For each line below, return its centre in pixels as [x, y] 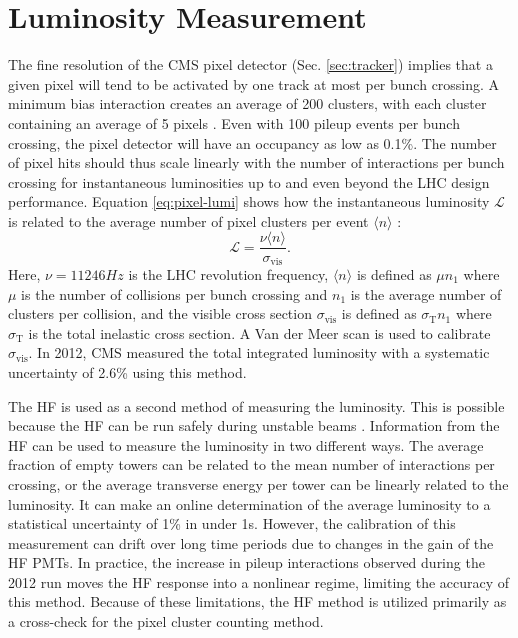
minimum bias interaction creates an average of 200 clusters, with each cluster [247, 103]
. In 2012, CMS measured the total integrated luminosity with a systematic [259, 352]
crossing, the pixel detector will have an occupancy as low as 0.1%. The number [252, 142]
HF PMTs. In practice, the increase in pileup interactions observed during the [246, 562]
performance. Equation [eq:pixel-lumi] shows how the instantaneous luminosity [249, 201]
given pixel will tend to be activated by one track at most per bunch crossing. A [254, 83]
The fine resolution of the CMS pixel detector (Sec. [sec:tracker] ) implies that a [250, 64]
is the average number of [426, 293]
